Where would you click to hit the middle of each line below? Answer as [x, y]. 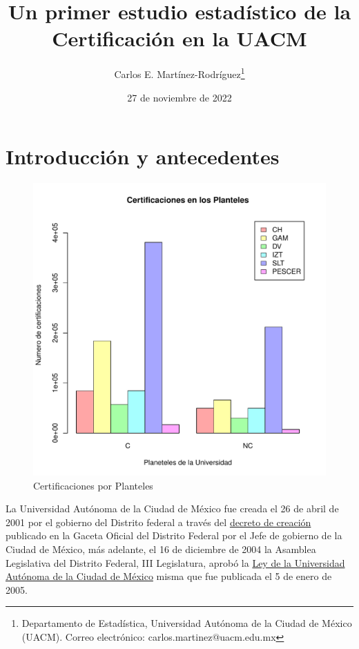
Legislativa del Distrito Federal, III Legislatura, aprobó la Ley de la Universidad [175, 562]
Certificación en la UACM [179, 38]
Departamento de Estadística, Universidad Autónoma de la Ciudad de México [187, 623]
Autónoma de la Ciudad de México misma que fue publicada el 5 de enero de [169, 576]
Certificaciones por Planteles [93, 485]
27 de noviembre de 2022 [179, 97]
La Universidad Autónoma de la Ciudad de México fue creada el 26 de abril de [172, 508]
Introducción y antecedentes [143, 156]
